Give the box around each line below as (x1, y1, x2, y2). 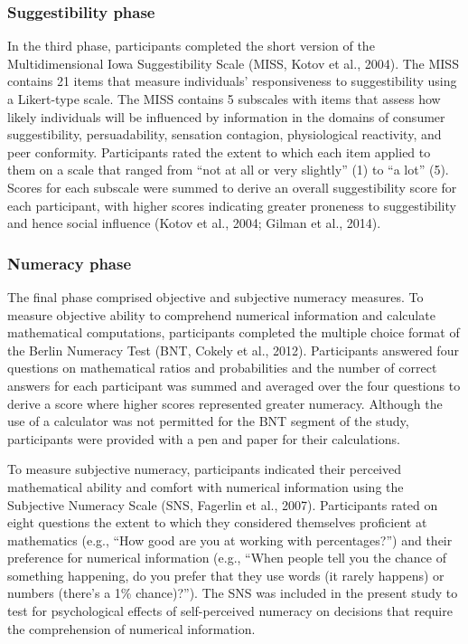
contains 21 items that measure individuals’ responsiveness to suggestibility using (7, 71, 457, 90)
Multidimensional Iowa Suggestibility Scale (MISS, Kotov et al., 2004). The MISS (7, 53, 459, 72)
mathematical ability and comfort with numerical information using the (7, 477, 404, 496)
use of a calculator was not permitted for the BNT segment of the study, (7, 412, 409, 431)
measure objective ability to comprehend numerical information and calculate (7, 305, 435, 324)
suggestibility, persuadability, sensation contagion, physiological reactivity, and (7, 125, 442, 144)
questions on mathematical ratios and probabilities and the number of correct (7, 358, 437, 377)
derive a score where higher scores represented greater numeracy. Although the (7, 393, 443, 412)
